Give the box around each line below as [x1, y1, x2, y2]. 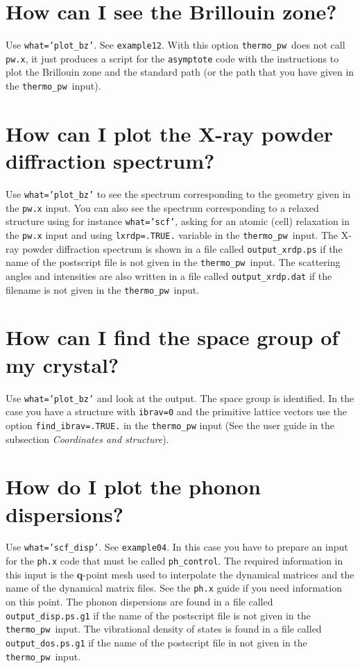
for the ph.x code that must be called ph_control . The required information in [6, 553, 343, 568]
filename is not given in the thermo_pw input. [6, 282, 200, 297]
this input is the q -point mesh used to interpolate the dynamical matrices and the [6, 567, 354, 581]
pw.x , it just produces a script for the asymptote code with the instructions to [6, 51, 339, 65]
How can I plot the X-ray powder [6, 119, 333, 147]
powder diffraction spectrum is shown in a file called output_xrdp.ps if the [22, 241, 343, 256]
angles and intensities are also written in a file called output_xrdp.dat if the [6, 268, 332, 283]
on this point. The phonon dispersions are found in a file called [6, 594, 273, 608]
